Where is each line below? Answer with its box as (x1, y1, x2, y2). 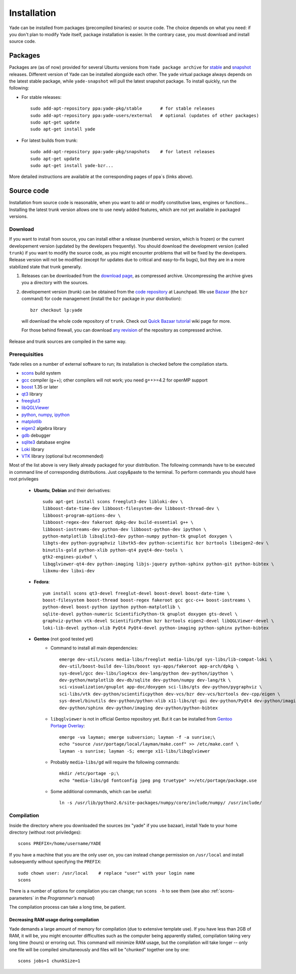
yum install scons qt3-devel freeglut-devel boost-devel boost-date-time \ (42, 591, 230, 596)
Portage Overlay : (50, 723, 85, 729)
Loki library (21, 446, 44, 452)
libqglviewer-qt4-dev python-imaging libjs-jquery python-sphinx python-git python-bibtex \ (42, 561, 274, 567)
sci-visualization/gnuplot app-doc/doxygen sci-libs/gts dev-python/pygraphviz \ (59, 684, 262, 690)
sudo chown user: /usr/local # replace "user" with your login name (18, 870, 195, 876)
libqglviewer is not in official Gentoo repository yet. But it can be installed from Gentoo (50, 716, 232, 721)
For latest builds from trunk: (21, 137, 78, 143)
